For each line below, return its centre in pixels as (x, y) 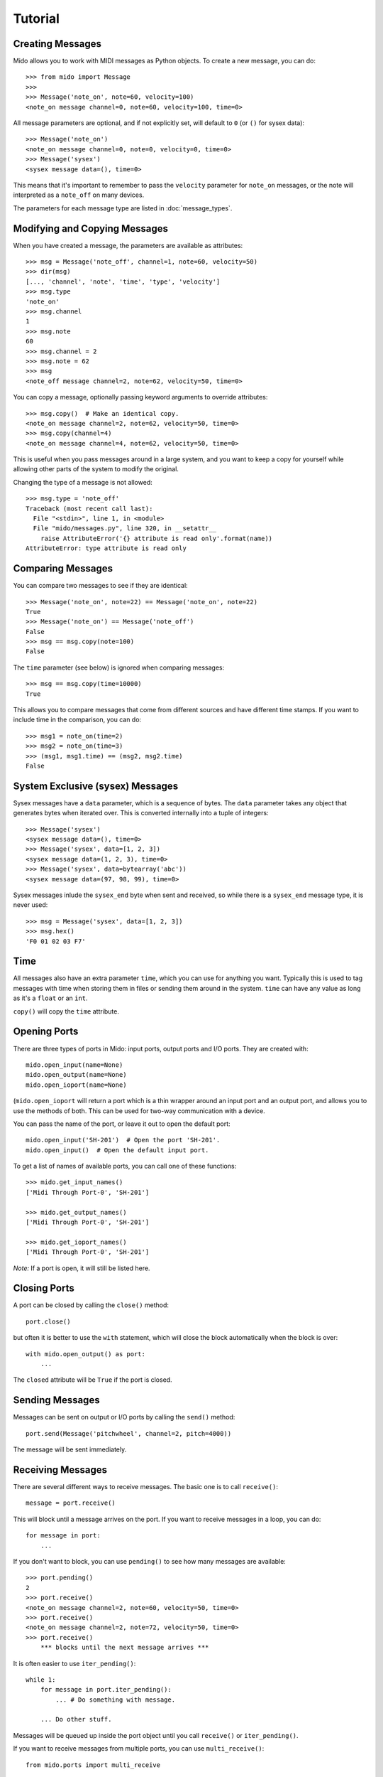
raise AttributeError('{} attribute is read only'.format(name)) (156, 538)
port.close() (48, 1321)
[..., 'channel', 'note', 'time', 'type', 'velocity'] (123, 281)
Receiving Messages (60, 1470)
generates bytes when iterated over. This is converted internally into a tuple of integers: (141, 813)
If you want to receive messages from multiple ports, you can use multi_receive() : (139, 1749)
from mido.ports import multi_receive (93, 1765)
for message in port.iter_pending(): (106, 1690)
